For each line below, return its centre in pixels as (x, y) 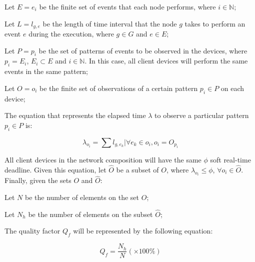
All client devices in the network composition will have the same (103, 160)
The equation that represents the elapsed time (75, 115)
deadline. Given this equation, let (55, 169)
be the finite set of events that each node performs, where (127, 6)
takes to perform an (215, 23)
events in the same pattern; (46, 71)
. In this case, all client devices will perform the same (166, 61)
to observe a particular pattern (202, 115)
